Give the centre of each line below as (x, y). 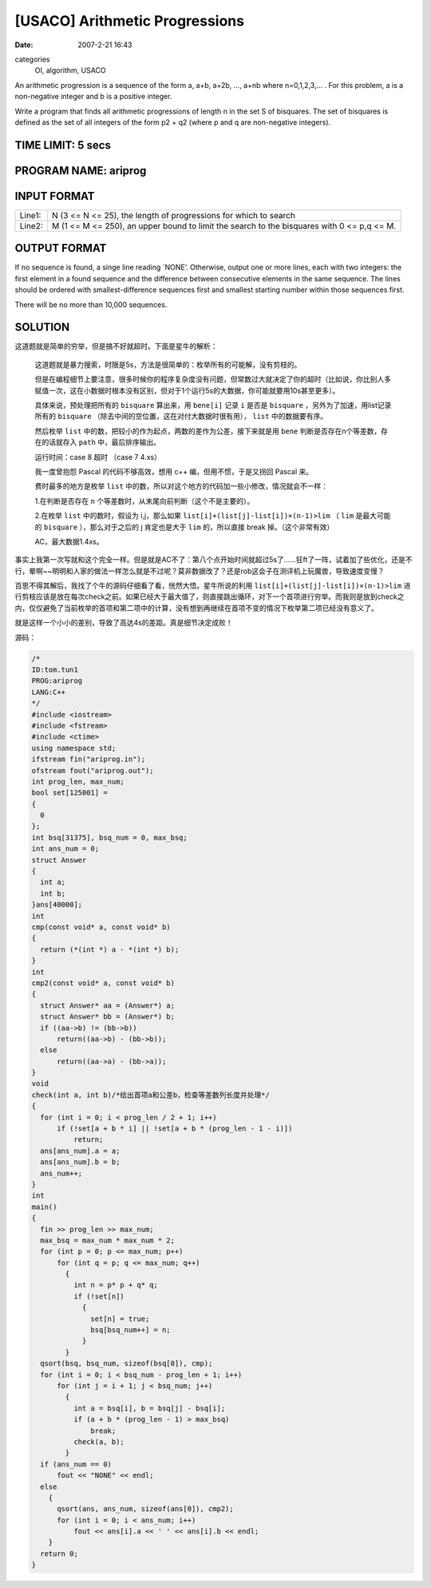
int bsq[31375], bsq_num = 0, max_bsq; (109, 837)
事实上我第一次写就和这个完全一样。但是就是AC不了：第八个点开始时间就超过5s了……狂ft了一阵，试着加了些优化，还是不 (214, 560)
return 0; (59, 1554)
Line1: (30, 215)
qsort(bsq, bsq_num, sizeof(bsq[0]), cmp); (127, 1364)
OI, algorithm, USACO (71, 70)
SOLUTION (42, 327)
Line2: (31, 225)
